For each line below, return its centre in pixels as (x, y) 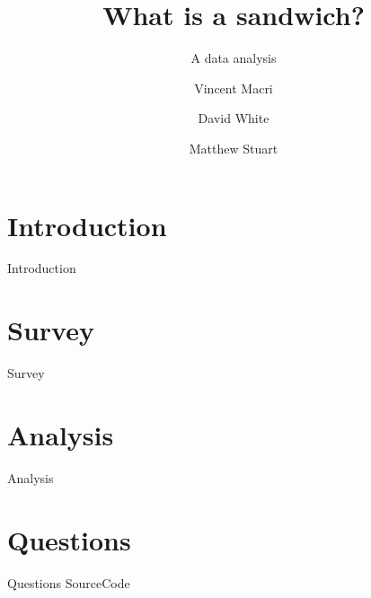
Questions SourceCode (69, 582)
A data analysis (234, 58)
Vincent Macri (234, 88)
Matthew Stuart (234, 148)
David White (234, 118)
